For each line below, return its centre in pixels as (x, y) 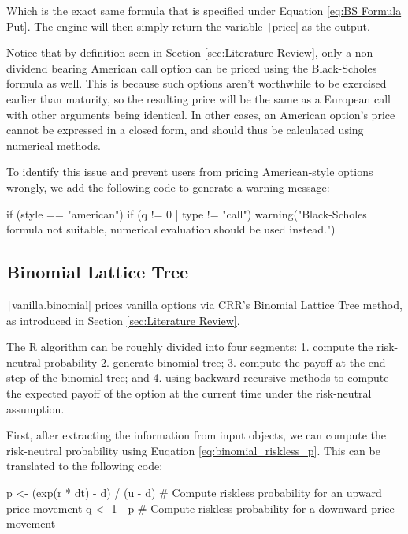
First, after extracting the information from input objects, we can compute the (197, 435)
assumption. (35, 408)
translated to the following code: (85, 466)
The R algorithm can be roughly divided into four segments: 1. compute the (190, 347)
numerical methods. (54, 145)
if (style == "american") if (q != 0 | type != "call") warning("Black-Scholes (187, 213)
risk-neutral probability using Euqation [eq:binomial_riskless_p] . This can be (193, 450)
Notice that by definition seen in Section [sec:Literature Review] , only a (179, 52)
